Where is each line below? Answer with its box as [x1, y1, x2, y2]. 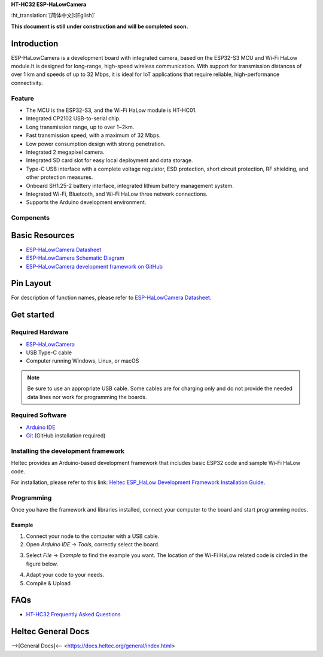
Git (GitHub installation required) [26, 432, 106, 439]
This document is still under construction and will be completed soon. [11, 23, 188, 30]
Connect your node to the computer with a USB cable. [26, 533, 160, 540]
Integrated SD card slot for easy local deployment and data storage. [26, 157, 194, 164]
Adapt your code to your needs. [26, 571, 105, 579]
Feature [11, 94, 34, 102]
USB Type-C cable [26, 349, 72, 356]
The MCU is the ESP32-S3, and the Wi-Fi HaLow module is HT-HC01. [26, 107, 197, 114]
